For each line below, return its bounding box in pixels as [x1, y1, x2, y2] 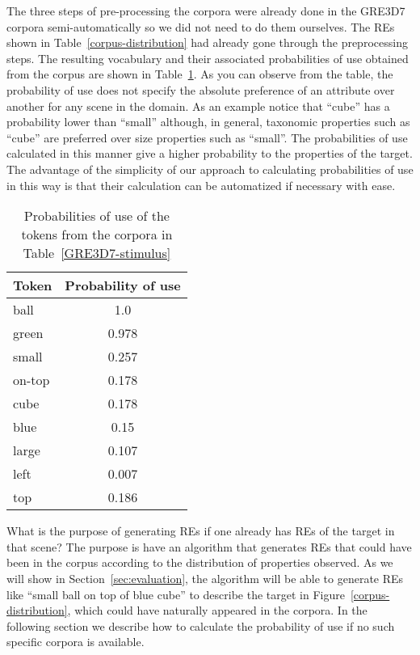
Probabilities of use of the [23, 206, 170, 226]
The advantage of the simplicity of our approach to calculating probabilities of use [6, 160, 414, 177]
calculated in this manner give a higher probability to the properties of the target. [6, 145, 413, 162]
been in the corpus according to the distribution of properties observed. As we [6, 554, 393, 571]
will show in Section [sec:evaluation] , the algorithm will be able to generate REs [6, 569, 404, 586]
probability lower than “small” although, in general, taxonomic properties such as [6, 113, 410, 130]
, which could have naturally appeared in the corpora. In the [67, 602, 367, 619]
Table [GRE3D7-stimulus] [23, 243, 171, 263]
